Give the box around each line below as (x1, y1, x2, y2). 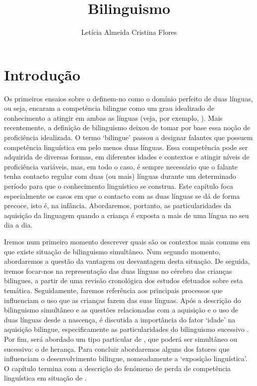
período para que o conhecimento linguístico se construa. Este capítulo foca (4, 181, 233, 191)
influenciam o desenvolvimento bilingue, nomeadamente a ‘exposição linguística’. (4, 353, 248, 364)
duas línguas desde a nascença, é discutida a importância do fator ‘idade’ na (4, 314, 236, 324)
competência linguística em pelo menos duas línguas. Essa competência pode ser (4, 142, 248, 152)
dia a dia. (4, 220, 33, 230)
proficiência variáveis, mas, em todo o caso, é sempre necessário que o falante (4, 161, 238, 171)
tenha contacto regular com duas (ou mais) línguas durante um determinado (4, 171, 236, 181)
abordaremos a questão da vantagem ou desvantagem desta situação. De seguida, (4, 256, 250, 266)
